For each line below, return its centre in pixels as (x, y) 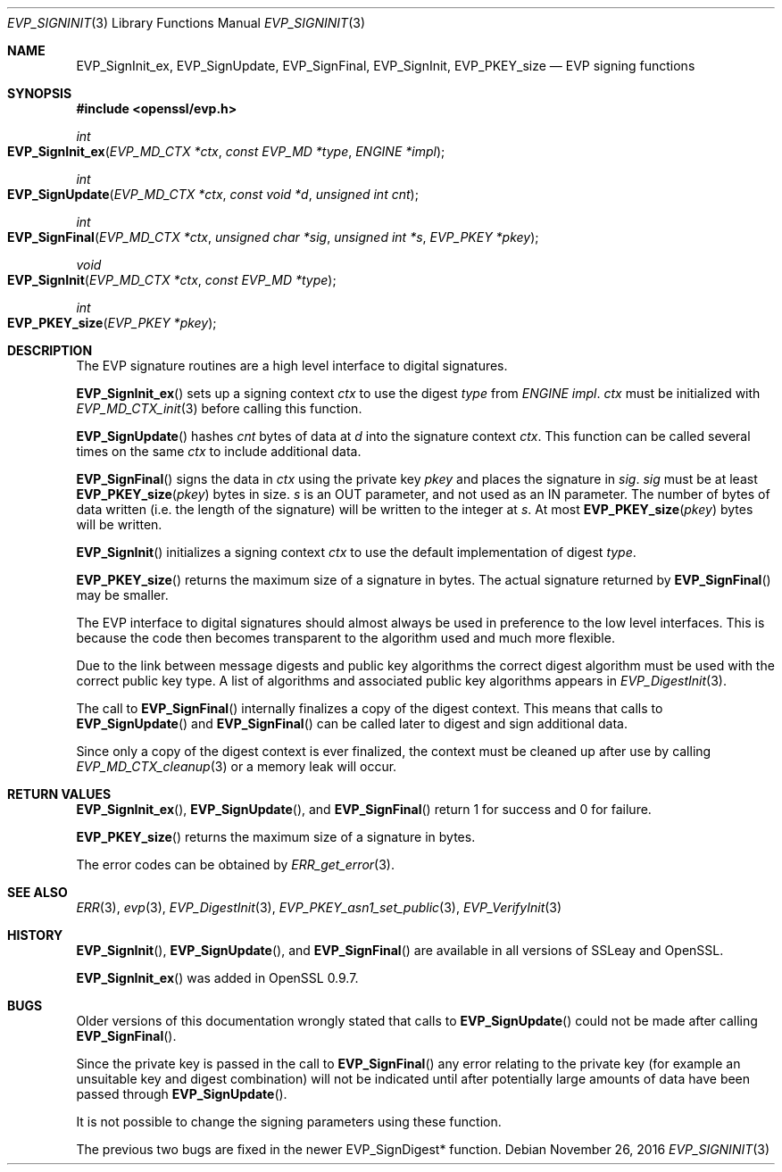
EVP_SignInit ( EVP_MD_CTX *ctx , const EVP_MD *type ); (172, 280)
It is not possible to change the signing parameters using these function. (289, 1122)
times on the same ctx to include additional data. (219, 451)
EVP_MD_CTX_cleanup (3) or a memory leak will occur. (237, 766)
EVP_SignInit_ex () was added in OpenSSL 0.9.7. (217, 978)
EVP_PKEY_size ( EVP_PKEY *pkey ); (112, 323)
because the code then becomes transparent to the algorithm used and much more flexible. (345, 638)
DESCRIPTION (50, 350)
